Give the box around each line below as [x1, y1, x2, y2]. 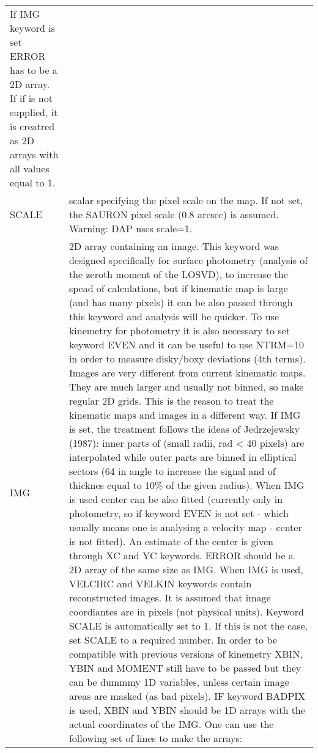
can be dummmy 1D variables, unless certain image [68, 675, 289, 689]
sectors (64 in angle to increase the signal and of [68, 464, 276, 478]
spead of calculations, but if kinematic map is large [68, 281, 288, 295]
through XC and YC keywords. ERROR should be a [68, 548, 294, 562]
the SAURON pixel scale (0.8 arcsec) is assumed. [68, 207, 279, 221]
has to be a [10, 63, 57, 77]
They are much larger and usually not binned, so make [68, 380, 304, 394]
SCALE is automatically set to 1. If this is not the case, [68, 619, 308, 633]
